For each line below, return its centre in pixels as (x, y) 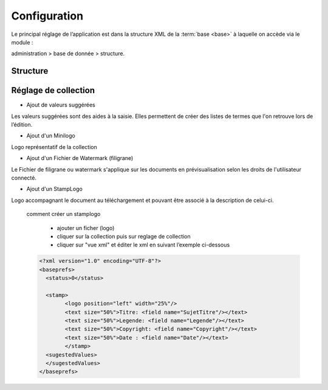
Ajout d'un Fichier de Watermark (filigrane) (80, 158)
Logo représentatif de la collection (54, 147)
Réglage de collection (53, 90)
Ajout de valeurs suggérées (61, 105)
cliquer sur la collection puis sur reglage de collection (124, 236)
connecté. (24, 178)
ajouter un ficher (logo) (86, 228)
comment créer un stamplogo (63, 214)
